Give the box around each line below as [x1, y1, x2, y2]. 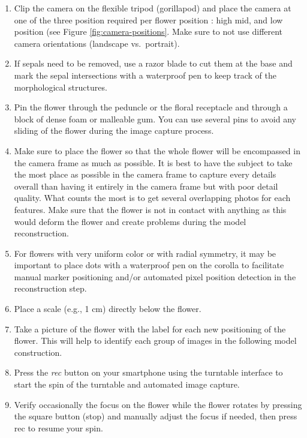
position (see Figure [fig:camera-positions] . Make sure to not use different [14, 25, 283, 38]
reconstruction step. [14, 282, 87, 295]
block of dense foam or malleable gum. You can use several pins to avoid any [14, 112, 296, 125]
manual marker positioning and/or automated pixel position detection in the [14, 270, 296, 283]
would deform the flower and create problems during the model [14, 215, 246, 227]
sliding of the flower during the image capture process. [14, 124, 214, 137]
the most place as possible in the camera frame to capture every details [14, 168, 276, 181]
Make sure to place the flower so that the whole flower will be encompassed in [14, 144, 300, 157]
